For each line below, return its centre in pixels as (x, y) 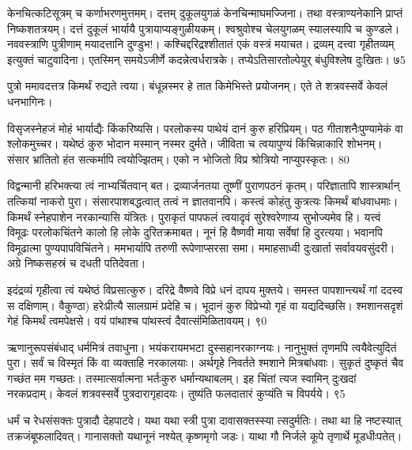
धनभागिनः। (30, 101)
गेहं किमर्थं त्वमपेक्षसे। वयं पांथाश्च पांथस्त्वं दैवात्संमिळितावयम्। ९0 (137, 321)
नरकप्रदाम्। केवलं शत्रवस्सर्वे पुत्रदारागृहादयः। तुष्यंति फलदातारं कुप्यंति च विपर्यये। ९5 (176, 393)
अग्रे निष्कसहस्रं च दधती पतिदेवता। (77, 263)
